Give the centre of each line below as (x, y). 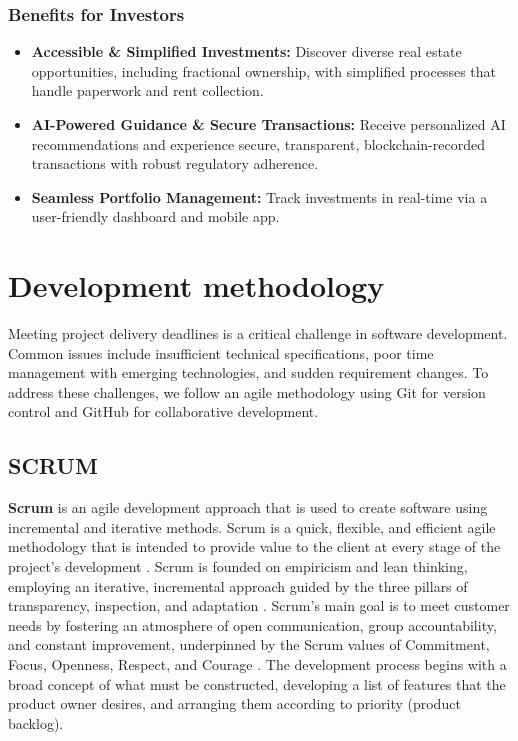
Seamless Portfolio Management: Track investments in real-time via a (259, 196)
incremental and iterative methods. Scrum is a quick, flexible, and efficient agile (252, 526)
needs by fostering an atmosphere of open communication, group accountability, (252, 624)
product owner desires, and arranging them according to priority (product (234, 703)
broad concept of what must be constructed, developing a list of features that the (257, 683)
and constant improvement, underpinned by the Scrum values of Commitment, (249, 644)
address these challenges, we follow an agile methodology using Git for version (247, 391)
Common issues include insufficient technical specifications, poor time (221, 352)
